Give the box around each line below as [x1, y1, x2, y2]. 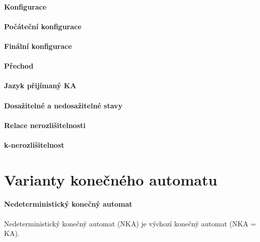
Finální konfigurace [4, 40, 72, 51]
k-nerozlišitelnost [4, 139, 64, 150]
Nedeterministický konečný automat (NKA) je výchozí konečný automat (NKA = [4, 218, 256, 228]
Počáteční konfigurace [4, 21, 82, 31]
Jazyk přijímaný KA [4, 80, 77, 91]
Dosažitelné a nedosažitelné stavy [4, 100, 123, 110]
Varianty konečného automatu [4, 169, 218, 190]
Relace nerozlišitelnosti [4, 119, 86, 130]
